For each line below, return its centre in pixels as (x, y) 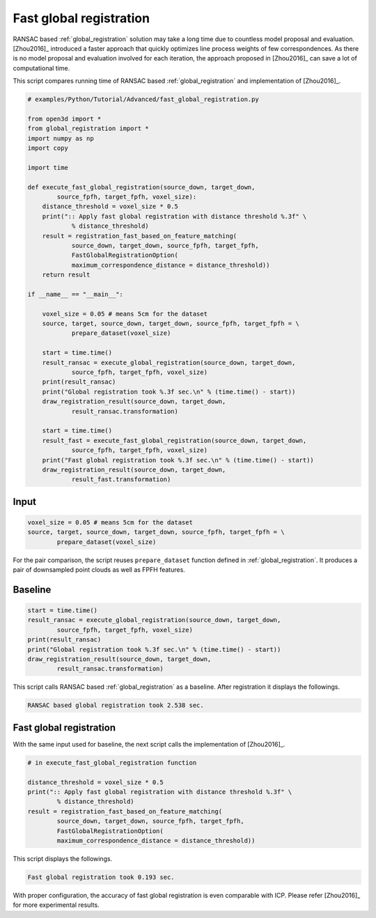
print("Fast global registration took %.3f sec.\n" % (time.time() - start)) (178, 460)
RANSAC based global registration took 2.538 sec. (116, 706)
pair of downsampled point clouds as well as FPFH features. (99, 570)
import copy (48, 148)
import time (48, 168)
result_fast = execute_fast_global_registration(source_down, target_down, (174, 440)
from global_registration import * (88, 129)
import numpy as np (61, 138)
